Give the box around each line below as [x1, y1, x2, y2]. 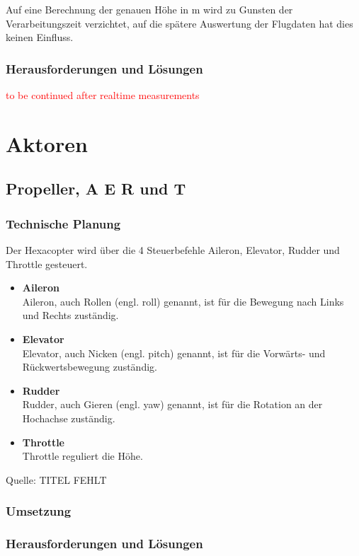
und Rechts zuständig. [22, 308, 119, 323]
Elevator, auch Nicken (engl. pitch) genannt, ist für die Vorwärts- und [22, 345, 326, 360]
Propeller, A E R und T [6, 178, 186, 199]
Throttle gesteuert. [6, 256, 88, 271]
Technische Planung [6, 214, 121, 232]
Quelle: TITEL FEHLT [6, 472, 107, 487]
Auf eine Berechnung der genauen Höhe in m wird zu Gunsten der [6, 2, 293, 16]
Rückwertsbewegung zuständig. [22, 359, 157, 374]
